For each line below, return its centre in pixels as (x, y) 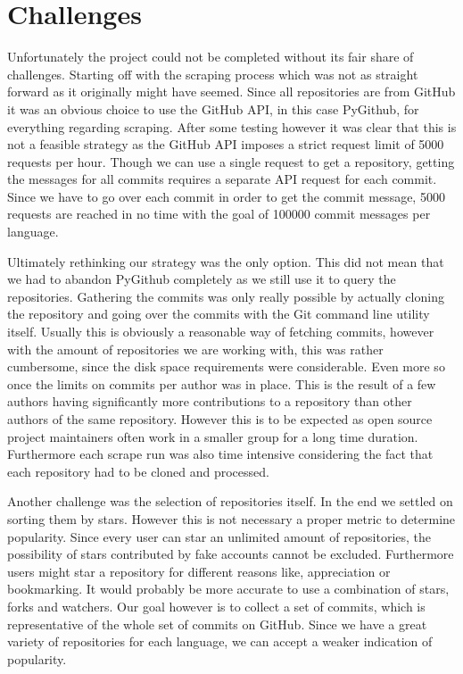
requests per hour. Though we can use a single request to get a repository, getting (231, 161)
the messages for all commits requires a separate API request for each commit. (222, 179)
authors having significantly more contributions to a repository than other (210, 401)
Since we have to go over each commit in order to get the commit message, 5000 (226, 196)
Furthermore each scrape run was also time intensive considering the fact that (220, 454)
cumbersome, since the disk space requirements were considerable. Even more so (226, 366)
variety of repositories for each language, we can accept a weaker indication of (220, 641)
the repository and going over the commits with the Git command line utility (219, 314)
